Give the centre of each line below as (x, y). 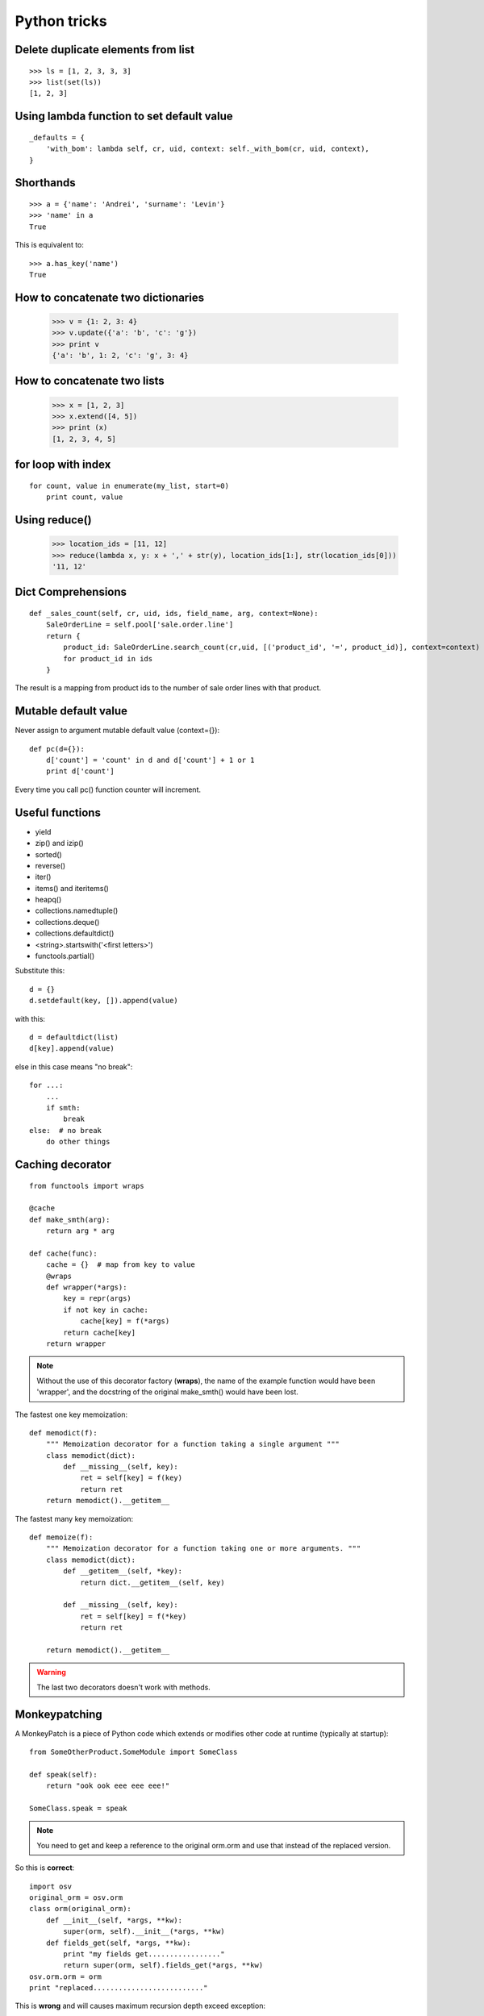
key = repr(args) (98, 1299)
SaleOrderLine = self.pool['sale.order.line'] (140, 625)
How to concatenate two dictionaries (110, 297)
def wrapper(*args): (86, 1287)
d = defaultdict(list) (74, 1037)
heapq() (48, 900)
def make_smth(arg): (70, 1219)
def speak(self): (63, 1774)
